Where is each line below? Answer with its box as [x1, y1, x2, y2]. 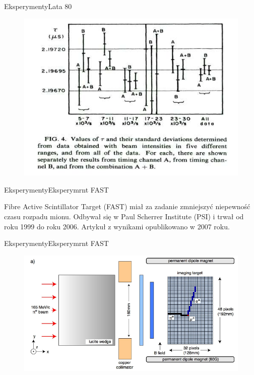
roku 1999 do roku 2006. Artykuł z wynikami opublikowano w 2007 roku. [4, 221, 230, 231]
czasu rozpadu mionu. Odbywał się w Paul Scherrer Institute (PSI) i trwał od [4, 211, 244, 222]
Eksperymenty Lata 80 [4, 1, 72, 11]
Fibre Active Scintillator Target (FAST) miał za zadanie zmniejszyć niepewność [4, 201, 250, 212]
